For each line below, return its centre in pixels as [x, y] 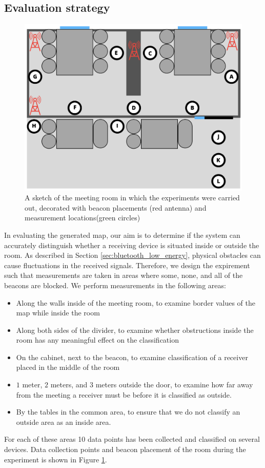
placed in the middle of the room [68, 367]
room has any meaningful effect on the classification [97, 340]
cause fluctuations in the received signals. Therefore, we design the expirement [127, 265]
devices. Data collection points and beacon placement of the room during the [125, 449]
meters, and [69, 385]
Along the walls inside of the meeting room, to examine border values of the [136, 302]
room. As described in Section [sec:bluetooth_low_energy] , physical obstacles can [132, 255]
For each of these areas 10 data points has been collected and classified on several [132, 439]
